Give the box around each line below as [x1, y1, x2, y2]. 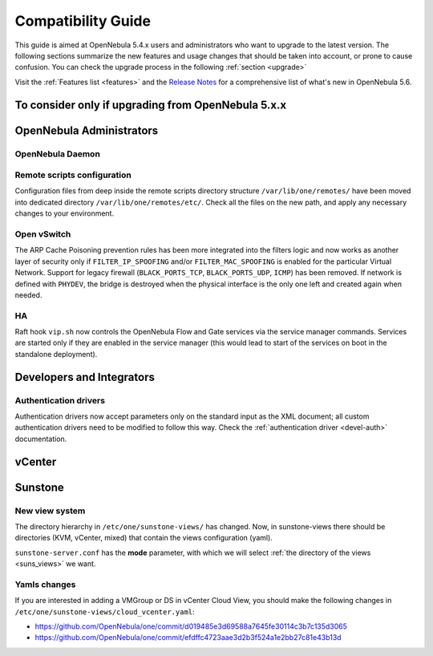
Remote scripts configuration [14, 169, 132, 180]
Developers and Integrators [14, 370, 156, 384]
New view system [14, 505, 86, 516]
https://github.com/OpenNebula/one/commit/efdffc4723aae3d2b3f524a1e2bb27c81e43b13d [34, 633, 342, 642]
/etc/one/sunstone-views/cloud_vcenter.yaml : [14, 606, 196, 617]
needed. [14, 290, 42, 300]
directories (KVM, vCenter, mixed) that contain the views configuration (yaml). [14, 533, 273, 543]
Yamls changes [14, 578, 76, 589]
